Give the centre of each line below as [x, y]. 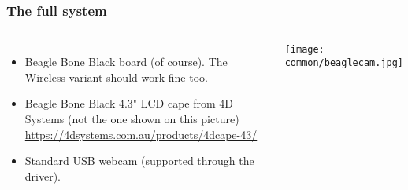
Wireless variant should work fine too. [116, 77]
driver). [43, 175]
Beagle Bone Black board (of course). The [126, 62]
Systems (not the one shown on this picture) [132, 119]
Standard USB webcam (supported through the [139, 161]
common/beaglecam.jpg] [344, 62]
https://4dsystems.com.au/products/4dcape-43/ [141, 134]
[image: [304, 50]
